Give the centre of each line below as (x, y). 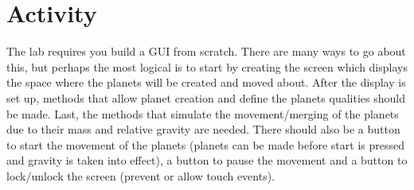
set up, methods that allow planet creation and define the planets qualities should (206, 97)
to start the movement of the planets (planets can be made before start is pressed (205, 144)
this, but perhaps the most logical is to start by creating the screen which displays (207, 66)
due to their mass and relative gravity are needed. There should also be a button (203, 129)
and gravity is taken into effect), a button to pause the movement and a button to (207, 160)
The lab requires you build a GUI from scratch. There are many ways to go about (206, 51)
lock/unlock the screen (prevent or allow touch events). (141, 175)
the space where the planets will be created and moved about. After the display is (206, 82)
